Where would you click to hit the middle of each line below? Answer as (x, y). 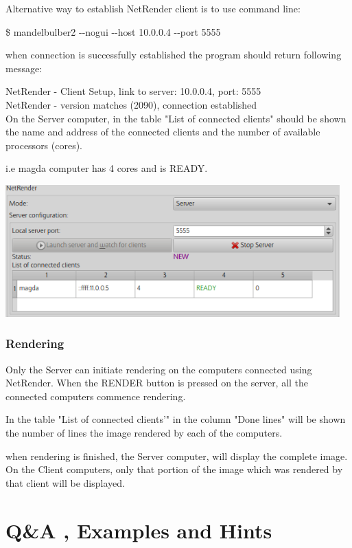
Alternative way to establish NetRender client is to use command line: (153, 8)
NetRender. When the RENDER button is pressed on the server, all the (157, 383)
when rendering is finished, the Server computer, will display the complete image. (177, 456)
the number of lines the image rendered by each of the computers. (144, 432)
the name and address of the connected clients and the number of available (163, 132)
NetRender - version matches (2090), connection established (131, 104)
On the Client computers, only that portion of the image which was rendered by (174, 469)
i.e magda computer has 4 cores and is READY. (107, 168)
